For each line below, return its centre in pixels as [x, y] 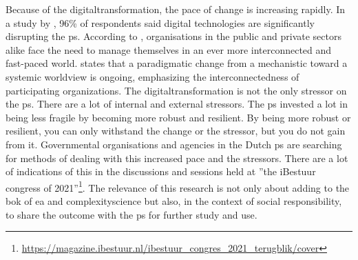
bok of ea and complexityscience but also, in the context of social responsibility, [174, 200]
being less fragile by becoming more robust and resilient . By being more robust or [178, 117]
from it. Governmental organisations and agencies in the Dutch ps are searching [174, 144]
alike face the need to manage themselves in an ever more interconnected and [169, 49]
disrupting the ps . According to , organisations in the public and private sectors [173, 36]
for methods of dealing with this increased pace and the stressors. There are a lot [177, 158]
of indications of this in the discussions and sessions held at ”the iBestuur [161, 171]
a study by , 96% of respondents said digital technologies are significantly [160, 22]
